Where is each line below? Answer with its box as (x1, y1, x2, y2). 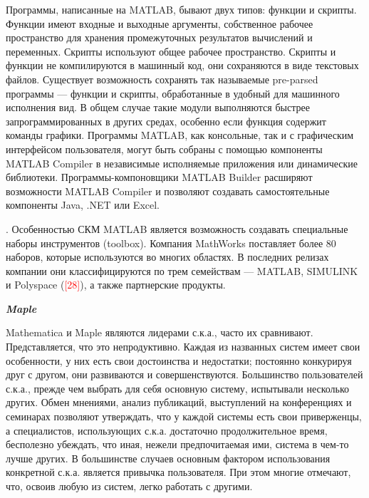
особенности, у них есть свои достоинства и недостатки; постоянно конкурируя (6, 353, 352, 368)
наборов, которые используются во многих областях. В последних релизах (6, 249, 329, 264)
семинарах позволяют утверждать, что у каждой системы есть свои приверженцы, (6, 409, 362, 424)
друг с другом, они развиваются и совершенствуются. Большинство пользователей (6, 367, 363, 382)
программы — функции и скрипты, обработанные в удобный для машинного (6, 85, 340, 100)
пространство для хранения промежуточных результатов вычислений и (6, 30, 313, 45)
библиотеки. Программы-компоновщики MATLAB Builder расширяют (6, 170, 313, 185)
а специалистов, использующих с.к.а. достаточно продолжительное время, (6, 422, 328, 437)
